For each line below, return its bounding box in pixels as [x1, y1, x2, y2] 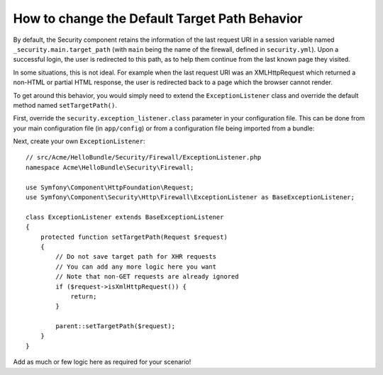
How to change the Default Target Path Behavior [13, 11, 303, 26]
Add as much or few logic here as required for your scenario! [13, 358, 191, 366]
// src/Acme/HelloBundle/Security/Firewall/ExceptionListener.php [26, 153, 262, 162]
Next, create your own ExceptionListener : [13, 137, 145, 145]
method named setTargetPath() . [13, 101, 117, 109]
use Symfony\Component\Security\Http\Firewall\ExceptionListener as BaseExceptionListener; [26, 194, 355, 201]
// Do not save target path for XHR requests [55, 252, 216, 261]
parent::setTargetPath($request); [55, 323, 176, 330]
